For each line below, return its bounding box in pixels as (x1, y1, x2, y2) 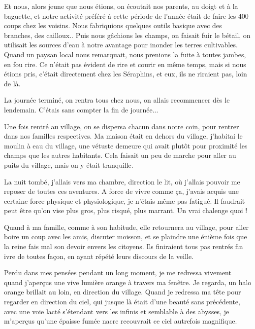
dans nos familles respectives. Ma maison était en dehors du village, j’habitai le (4, 131, 243, 141)
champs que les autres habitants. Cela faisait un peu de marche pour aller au (4, 150, 236, 160)
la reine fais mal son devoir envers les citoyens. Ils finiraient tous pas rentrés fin (4, 241, 243, 252)
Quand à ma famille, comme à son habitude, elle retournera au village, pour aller (4, 221, 249, 232)
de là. (4, 78, 21, 88)
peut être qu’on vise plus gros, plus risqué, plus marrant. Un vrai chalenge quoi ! (4, 205, 248, 216)
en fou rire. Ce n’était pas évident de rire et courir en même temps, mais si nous (4, 59, 246, 69)
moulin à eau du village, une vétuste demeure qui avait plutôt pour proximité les (4, 140, 248, 150)
